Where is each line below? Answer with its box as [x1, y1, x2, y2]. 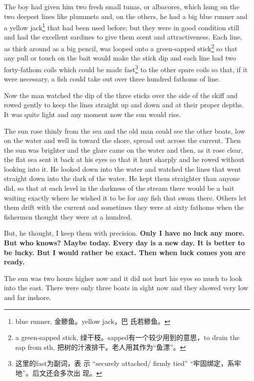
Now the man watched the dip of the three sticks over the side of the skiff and [4, 90, 238, 100]
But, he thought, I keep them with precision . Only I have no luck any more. [4, 228, 245, 238]
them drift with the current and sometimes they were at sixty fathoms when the [4, 202, 244, 212]
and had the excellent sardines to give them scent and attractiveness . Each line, [4, 32, 242, 42]
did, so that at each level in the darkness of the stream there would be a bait [4, 183, 234, 193]
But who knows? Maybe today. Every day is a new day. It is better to [4, 238, 245, 248]
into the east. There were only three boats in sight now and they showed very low [4, 282, 249, 293]
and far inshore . [4, 292, 51, 302]
